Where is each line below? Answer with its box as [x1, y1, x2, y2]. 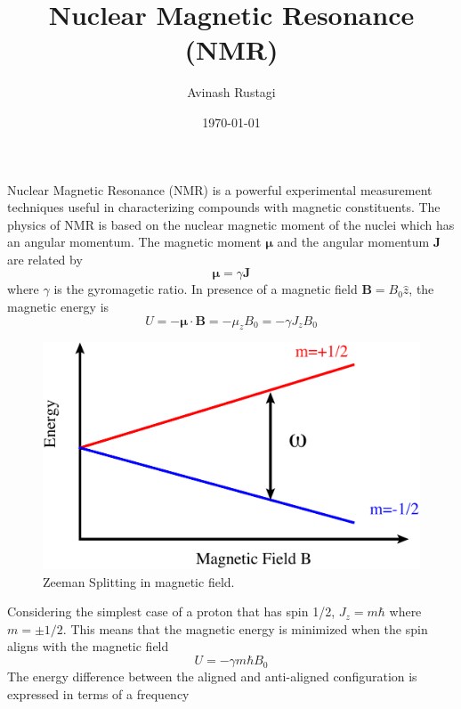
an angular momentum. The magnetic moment [7, 232, 262, 251]
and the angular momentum [277, 232, 430, 251]
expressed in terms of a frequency [7, 684, 190, 703]
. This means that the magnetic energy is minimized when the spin [62, 619, 428, 638]
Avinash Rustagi [187, 83, 276, 102]
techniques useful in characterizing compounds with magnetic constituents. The [7, 198, 441, 216]
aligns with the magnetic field [7, 637, 169, 656]
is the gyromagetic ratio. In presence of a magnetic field [53, 280, 358, 298]
